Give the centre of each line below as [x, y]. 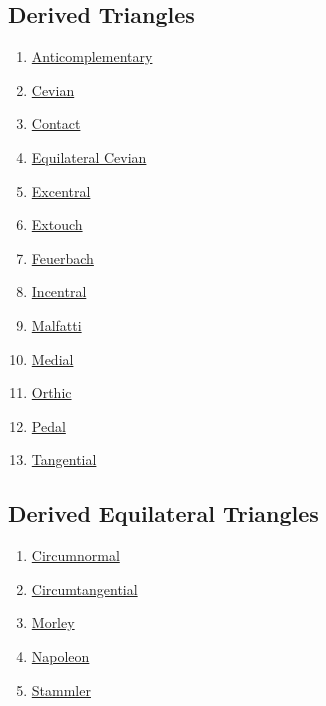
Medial [52, 358]
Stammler [61, 689]
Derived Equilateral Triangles [163, 513]
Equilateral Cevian [89, 156]
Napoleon [60, 655]
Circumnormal [75, 555]
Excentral [61, 190]
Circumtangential [84, 588]
